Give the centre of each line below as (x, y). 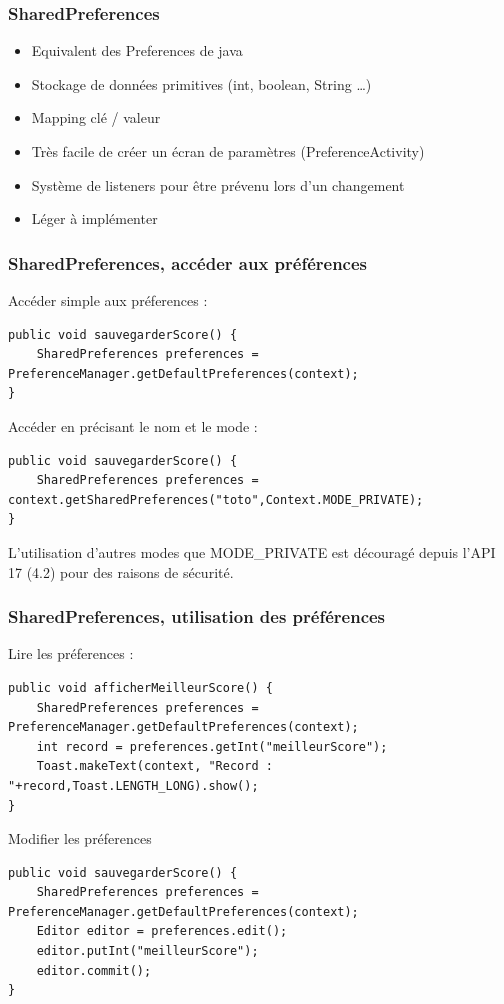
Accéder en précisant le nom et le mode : (133, 425)
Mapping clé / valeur (96, 117)
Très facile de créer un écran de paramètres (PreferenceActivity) (228, 151)
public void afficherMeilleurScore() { (140, 687)
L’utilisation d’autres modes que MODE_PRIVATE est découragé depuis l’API (252, 551)
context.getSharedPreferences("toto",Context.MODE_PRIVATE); (216, 499)
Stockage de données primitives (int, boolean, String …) (201, 83)
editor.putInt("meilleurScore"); (147, 951)
